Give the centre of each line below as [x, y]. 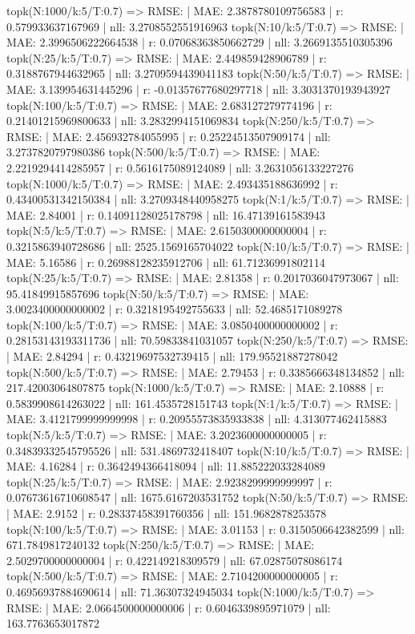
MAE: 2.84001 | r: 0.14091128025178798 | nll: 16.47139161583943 [166, 214]
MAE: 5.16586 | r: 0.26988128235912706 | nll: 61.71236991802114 [166, 262]
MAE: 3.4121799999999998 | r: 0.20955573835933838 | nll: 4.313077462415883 [197, 419]
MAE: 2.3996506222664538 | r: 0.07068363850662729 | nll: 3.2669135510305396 [199, 42]
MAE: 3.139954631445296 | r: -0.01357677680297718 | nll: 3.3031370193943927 [199, 89]
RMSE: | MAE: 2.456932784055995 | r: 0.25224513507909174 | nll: [169, 136]
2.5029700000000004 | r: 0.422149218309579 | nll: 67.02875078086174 [175, 560]
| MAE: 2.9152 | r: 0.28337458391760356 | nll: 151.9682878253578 [167, 513]
